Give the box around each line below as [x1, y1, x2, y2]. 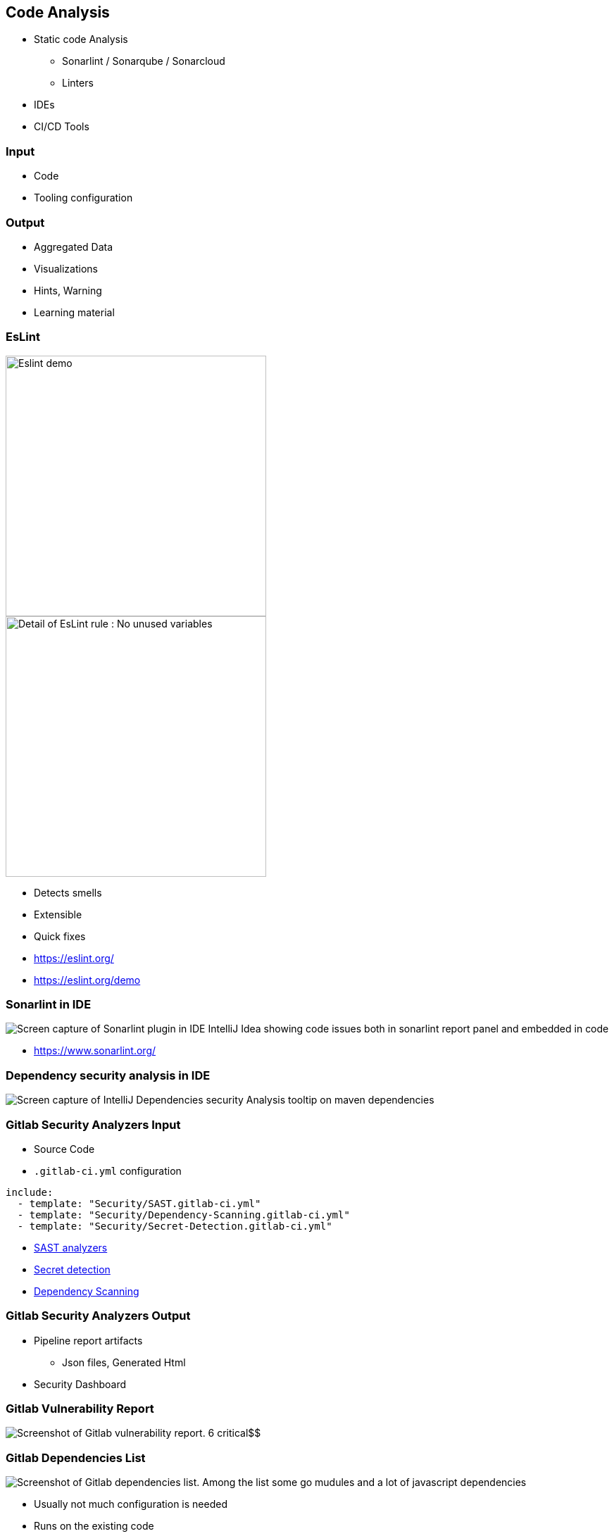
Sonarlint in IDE [6, 997, 92, 1012]
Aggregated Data [34, 240, 113, 253]
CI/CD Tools [34, 120, 89, 133]
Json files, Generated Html [62, 1356, 186, 1368]
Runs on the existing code [34, 1520, 154, 1532]
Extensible [34, 908, 82, 920]
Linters [62, 77, 94, 89]
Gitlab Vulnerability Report [6, 1401, 154, 1416]
